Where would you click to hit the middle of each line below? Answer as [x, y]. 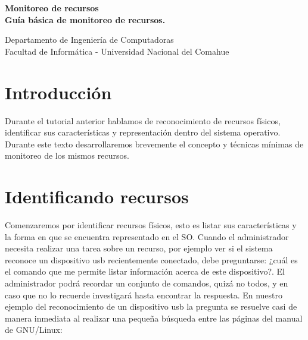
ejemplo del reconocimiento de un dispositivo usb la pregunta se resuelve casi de [151, 306]
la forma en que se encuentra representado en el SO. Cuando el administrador [147, 236]
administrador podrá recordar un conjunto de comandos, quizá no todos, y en [147, 283]
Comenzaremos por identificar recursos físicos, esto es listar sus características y [151, 225]
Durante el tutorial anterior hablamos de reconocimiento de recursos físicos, [143, 120]
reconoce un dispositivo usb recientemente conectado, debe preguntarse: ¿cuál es [151, 259]
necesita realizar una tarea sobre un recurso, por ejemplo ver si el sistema [139, 248]
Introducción [58, 92]
